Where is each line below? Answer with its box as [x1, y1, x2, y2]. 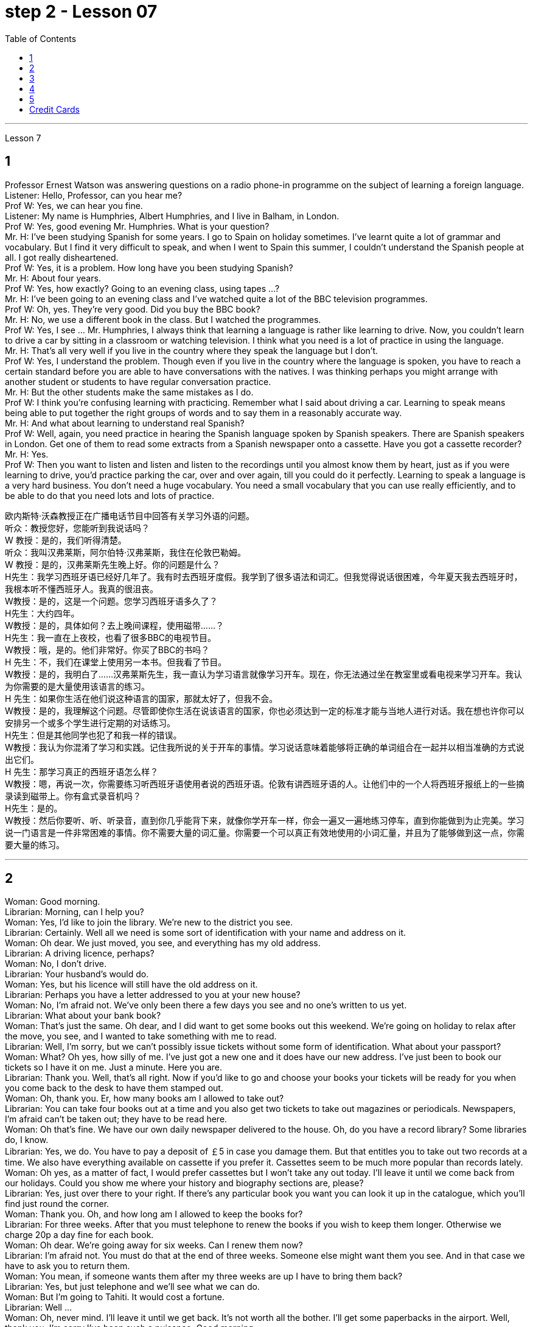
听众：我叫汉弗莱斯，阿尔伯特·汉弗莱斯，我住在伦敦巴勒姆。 [5, 547, 246, 557]
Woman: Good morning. [5, 896, 100, 907]
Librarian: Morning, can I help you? [5, 907, 144, 918]
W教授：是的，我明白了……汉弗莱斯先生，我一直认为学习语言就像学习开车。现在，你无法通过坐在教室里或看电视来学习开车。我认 [5, 668, 522, 679]
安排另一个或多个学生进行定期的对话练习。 [5, 717, 175, 728]
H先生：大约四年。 [5, 607, 80, 618]
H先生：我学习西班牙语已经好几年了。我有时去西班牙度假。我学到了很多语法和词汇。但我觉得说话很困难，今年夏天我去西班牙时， [5, 571, 523, 582]
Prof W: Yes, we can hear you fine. [5, 200, 143, 211]
